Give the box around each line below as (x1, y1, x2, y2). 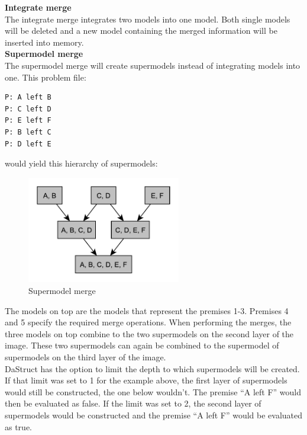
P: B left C (5, 127, 51, 136)
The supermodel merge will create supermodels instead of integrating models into (5, 59, 300, 71)
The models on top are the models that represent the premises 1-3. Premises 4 (5, 304, 289, 316)
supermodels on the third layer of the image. (5, 351, 166, 363)
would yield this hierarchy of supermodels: (5, 157, 158, 169)
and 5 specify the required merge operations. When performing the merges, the (5, 316, 292, 328)
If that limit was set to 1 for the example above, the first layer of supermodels (5, 374, 287, 386)
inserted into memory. (5, 36, 84, 48)
